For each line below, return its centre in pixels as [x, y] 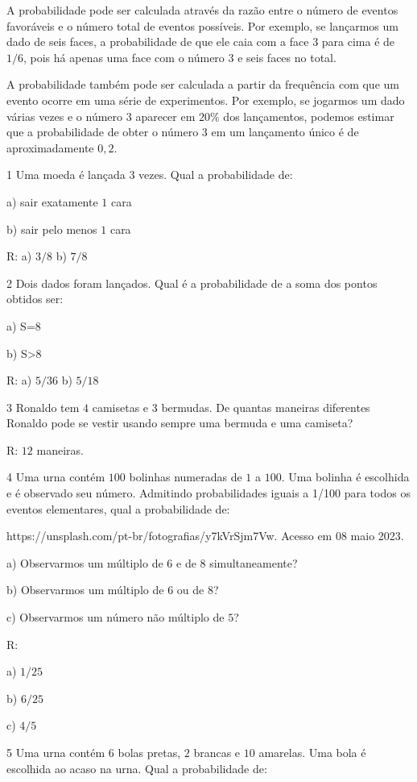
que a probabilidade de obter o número [103, 132]
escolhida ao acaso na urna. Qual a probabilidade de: [137, 768]
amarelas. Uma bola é [312, 752]
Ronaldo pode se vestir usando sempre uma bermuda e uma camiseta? [180, 423]
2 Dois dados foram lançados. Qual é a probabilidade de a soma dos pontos [192, 283]
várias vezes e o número [65, 116]
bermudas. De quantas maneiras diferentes [266, 407]
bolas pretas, [149, 752]
